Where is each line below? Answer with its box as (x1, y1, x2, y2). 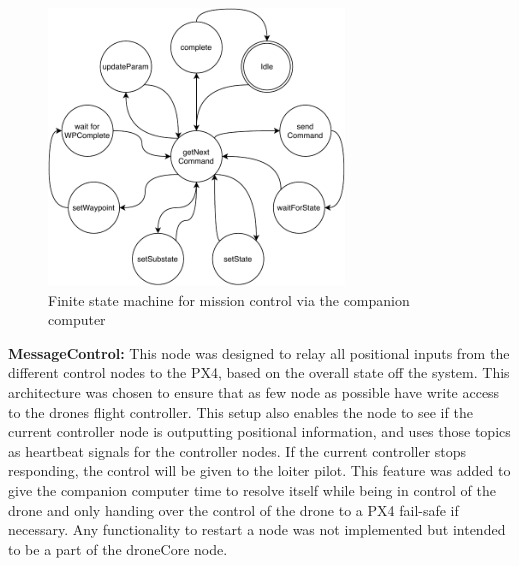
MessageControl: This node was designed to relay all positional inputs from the (8, 342, 510, 363)
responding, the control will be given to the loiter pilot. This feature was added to (8, 460, 511, 481)
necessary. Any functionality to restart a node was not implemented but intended (8, 519, 506, 540)
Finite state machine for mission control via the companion (48, 289, 410, 310)
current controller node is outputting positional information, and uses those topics (8, 421, 511, 442)
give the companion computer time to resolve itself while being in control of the (8, 479, 496, 500)
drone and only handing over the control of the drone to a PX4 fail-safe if (8, 499, 459, 520)
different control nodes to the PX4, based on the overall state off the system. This (8, 362, 510, 383)
